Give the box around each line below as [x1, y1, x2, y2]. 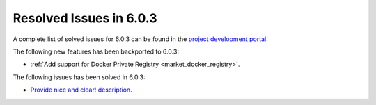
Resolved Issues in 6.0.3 [13, 10, 157, 26]
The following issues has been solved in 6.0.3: [13, 73, 146, 81]
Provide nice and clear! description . [30, 86, 132, 94]
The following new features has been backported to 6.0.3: [13, 47, 179, 56]
